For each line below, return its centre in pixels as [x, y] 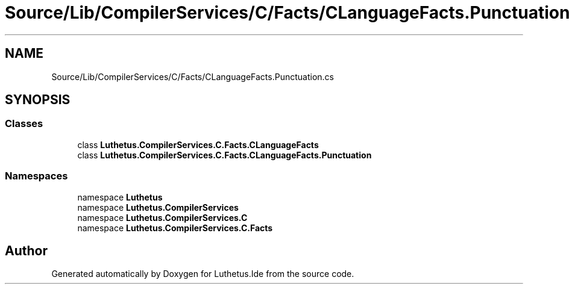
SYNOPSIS [38, 100]
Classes [24, 124]
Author [26, 250]
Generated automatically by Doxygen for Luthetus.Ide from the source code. [203, 274]
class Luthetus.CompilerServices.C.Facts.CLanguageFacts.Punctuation [225, 155]
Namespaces [36, 176]
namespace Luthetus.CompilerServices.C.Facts [175, 228]
